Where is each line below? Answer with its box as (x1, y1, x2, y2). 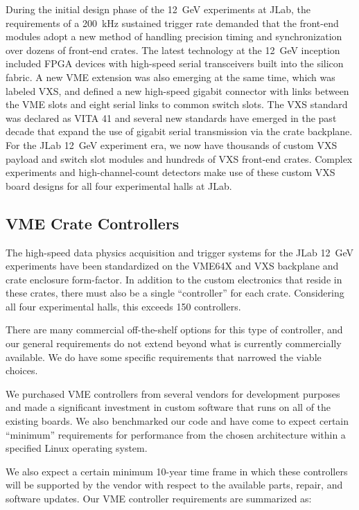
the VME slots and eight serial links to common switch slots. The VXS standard (6, 97, 348, 112)
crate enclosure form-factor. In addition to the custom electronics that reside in (6, 272, 342, 286)
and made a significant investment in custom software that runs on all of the (6, 400, 331, 414)
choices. (6, 363, 38, 378)
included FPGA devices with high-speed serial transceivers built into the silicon (6, 56, 344, 71)
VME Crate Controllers (6, 212, 179, 234)
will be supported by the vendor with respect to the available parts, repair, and (6, 477, 343, 492)
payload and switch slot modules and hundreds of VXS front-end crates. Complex (6, 151, 353, 166)
